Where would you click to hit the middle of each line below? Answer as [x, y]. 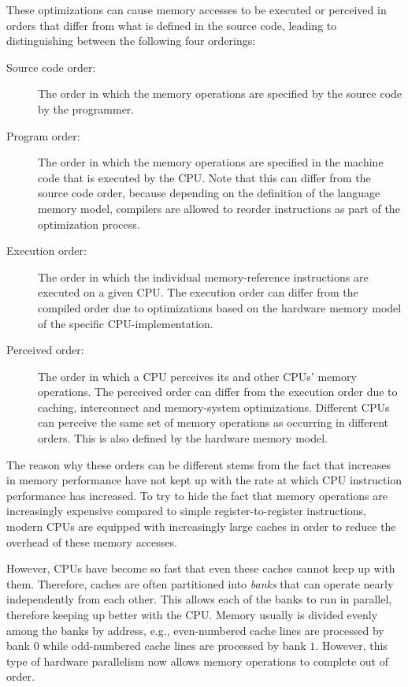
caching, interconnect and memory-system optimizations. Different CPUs [214, 407]
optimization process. [89, 224]
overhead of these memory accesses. [92, 541]
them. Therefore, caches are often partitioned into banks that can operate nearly [200, 583]
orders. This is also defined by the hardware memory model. [183, 438]
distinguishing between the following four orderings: [131, 41]
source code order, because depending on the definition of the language [209, 193]
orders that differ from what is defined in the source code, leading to [172, 25]
